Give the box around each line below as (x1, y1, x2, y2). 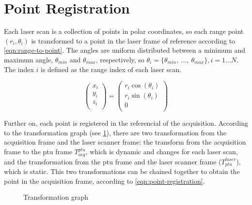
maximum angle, (4, 54, 53, 64)
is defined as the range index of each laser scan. (41, 64, 182, 74)
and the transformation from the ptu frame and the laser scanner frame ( (4, 156, 221, 166)
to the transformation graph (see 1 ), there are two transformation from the (4, 127, 227, 137)
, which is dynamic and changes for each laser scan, (85, 146, 238, 157)
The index (4, 64, 34, 74)
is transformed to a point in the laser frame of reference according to (31, 35, 236, 45)
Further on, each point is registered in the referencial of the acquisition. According (4, 118, 248, 128)
